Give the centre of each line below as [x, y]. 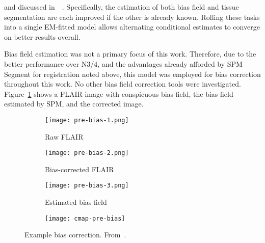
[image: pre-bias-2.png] [87, 153]
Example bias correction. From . [75, 235]
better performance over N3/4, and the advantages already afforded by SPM [123, 63]
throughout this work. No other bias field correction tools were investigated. [123, 84]
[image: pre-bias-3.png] [87, 186]
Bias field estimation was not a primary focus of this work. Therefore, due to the [130, 54]
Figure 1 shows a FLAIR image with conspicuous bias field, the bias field [119, 93]
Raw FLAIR [64, 136]
